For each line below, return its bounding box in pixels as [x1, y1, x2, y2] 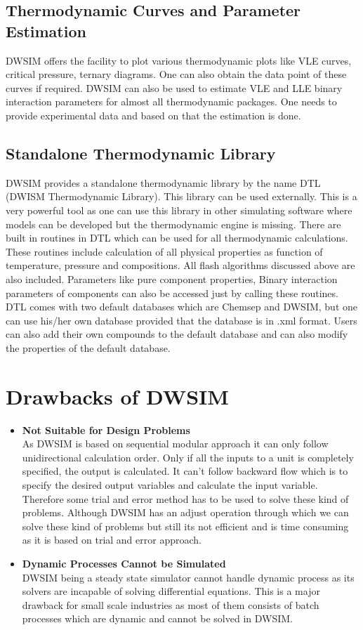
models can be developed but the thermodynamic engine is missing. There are [6, 216, 341, 231]
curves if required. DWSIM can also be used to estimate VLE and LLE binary [6, 80, 343, 95]
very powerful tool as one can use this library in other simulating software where [6, 202, 352, 217]
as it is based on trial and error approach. [22, 532, 202, 547]
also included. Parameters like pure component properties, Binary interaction [6, 271, 338, 286]
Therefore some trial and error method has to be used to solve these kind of [22, 491, 349, 506]
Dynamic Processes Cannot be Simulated [22, 556, 226, 570]
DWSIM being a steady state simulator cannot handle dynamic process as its [22, 570, 355, 584]
